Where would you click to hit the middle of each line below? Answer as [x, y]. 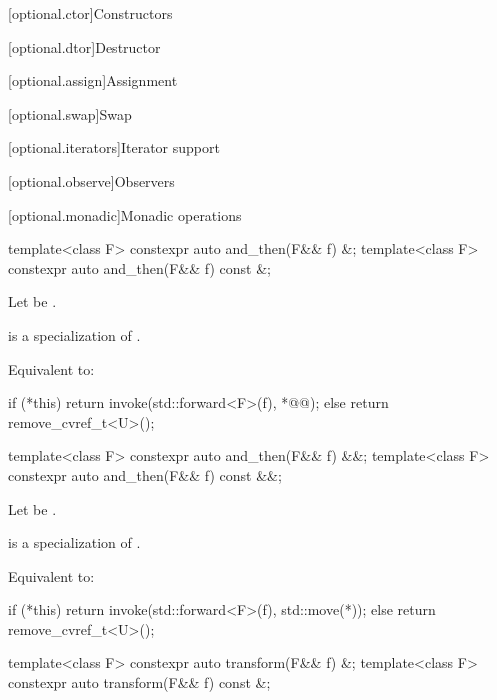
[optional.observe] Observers [91, 180]
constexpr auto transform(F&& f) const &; [139, 682]
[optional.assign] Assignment [93, 80]
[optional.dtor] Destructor [84, 46]
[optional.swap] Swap [70, 113]
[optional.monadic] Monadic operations [125, 214]
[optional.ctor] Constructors [90, 13]
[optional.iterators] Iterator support [114, 147]
